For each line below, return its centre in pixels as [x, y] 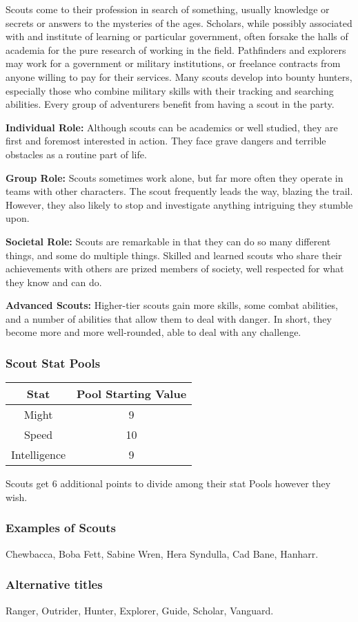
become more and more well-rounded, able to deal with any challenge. [153, 332]
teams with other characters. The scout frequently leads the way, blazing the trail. [179, 191]
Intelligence [39, 455]
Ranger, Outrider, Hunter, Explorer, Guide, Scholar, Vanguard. [140, 610]
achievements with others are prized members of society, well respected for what [175, 268]
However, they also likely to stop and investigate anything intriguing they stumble [179, 204]
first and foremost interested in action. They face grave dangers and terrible [166, 141]
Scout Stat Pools [53, 362]
